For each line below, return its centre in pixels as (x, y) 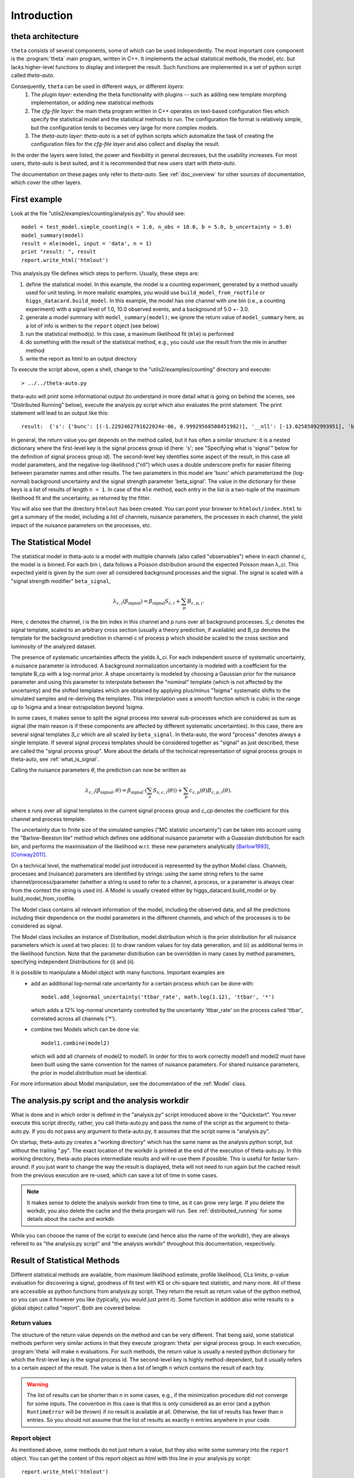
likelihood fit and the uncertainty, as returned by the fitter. (81, 498)
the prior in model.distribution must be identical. (89, 1072)
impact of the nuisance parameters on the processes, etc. (81, 525)
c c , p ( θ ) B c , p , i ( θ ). (211, 791)
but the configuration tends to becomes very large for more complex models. (124, 128)
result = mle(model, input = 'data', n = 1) (87, 243)
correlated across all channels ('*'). (74, 1018)
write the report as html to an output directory (81, 359)
